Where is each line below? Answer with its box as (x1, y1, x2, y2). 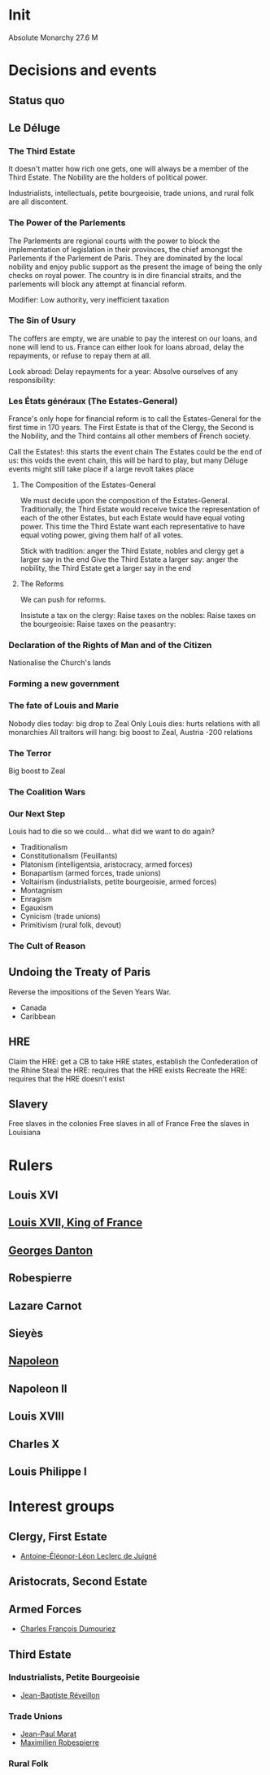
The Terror (8, 747, 51, 759)
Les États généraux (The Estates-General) (8, 395, 178, 407)
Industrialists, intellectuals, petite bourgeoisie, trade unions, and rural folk (8, 189, 255, 198)
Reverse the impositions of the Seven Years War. (8, 986, 172, 997)
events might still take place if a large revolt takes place (8, 464, 194, 474)
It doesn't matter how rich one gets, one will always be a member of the (8, 164, 250, 174)
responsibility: (8, 375, 56, 385)
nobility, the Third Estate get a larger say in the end (20, 563, 192, 573)
